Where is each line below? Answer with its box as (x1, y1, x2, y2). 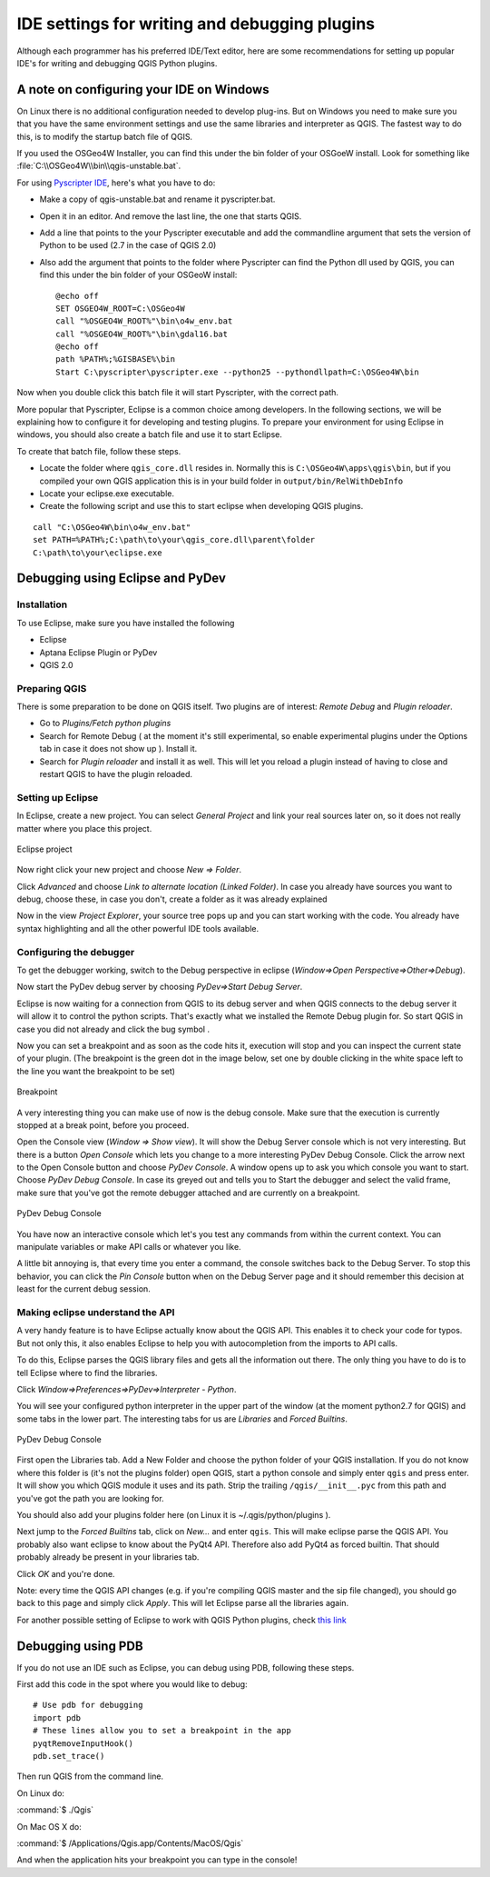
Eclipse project (16, 844, 73, 854)
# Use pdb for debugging (33, 1700, 143, 1711)
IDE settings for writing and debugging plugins (16, 14, 376, 34)
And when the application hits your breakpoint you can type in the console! (16, 1854, 298, 1865)
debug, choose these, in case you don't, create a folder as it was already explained (16, 894, 328, 904)
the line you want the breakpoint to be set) (16, 1065, 176, 1076)
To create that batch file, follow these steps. (16, 445, 181, 456)
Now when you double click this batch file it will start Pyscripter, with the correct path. (16, 387, 339, 398)
